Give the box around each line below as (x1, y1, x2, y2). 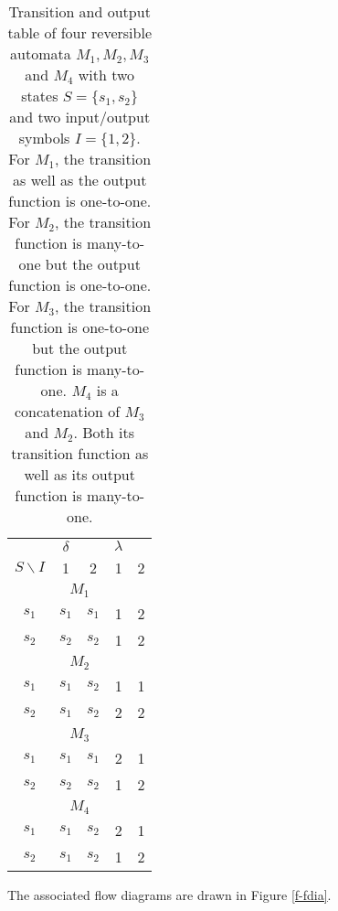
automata (10, 43, 71, 64)
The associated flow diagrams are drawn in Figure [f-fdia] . (7, 884, 332, 904)
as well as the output (13, 169, 147, 190)
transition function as (11, 443, 149, 464)
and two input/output (9, 106, 151, 127)
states (21, 85, 58, 106)
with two (78, 64, 135, 85)
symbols (18, 127, 70, 148)
